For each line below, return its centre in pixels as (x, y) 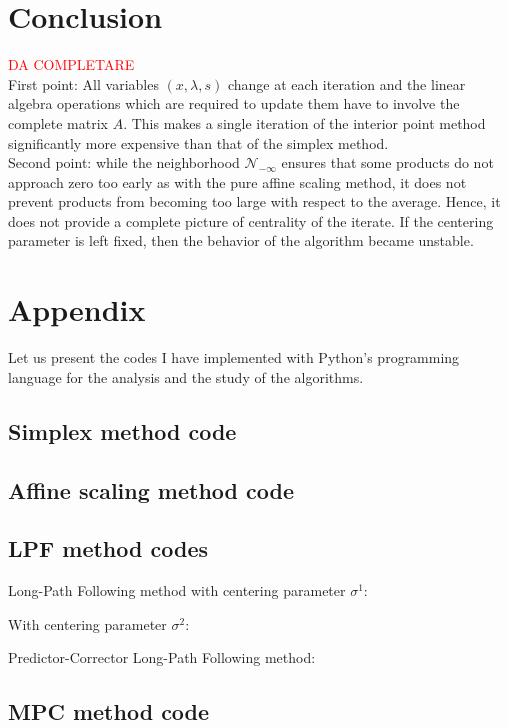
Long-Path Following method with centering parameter (177, 590)
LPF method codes (108, 548)
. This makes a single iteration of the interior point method (304, 122)
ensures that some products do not (387, 162)
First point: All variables (83, 83)
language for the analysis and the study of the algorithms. (186, 376)
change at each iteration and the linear (346, 83)
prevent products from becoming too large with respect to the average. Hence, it (254, 201)
